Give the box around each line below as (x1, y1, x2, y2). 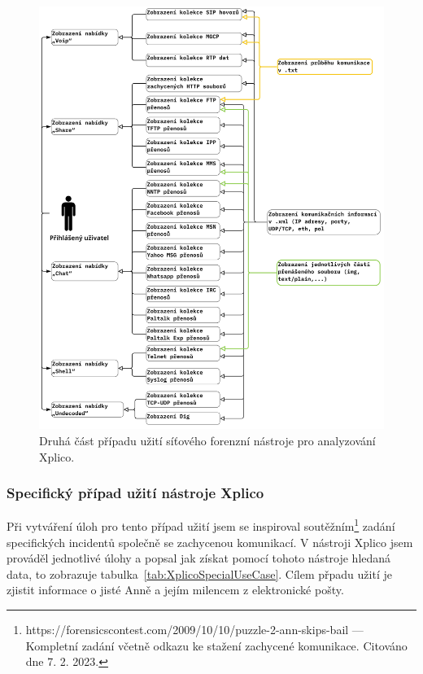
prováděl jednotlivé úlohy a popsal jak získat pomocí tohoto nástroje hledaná (7, 549, 391, 567)
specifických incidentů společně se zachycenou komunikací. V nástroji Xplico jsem (7, 533, 413, 550)
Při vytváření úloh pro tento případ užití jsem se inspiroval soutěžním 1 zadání (7, 515, 395, 534)
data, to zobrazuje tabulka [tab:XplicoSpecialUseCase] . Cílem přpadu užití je (7, 565, 392, 582)
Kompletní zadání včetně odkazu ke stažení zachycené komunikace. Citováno (25, 637, 408, 654)
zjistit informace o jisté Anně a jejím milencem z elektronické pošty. (7, 581, 344, 598)
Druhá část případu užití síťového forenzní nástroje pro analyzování (39, 431, 376, 449)
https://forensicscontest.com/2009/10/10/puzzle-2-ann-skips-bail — (25, 620, 364, 637)
